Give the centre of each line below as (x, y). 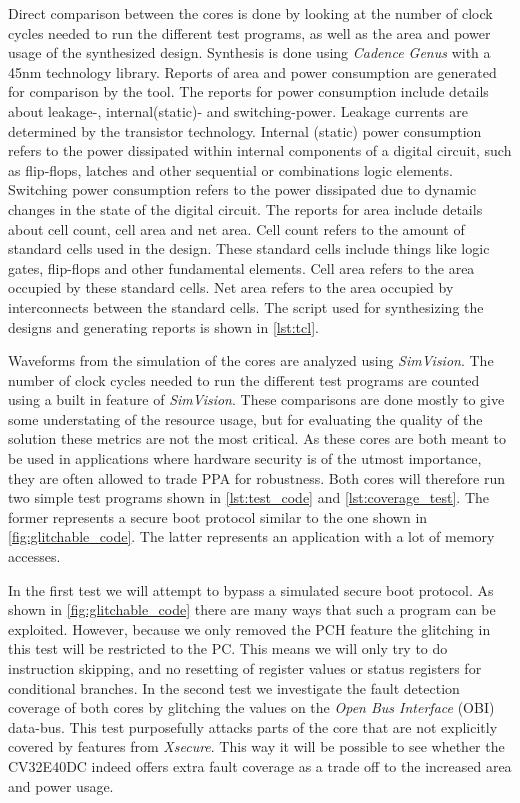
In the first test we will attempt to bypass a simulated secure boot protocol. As (251, 589)
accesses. (34, 556)
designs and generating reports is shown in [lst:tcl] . (163, 326)
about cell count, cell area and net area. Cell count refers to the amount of (236, 228)
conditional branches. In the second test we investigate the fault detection (234, 687)
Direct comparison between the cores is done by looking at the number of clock (250, 13)
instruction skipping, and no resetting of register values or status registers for (245, 668)
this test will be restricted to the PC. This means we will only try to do (228, 648)
